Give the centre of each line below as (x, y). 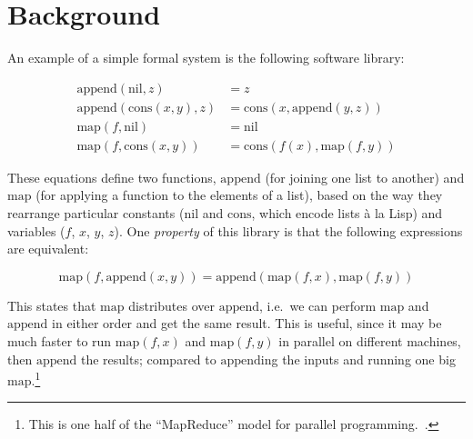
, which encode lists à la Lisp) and (347, 213)
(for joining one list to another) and (365, 177)
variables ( (36, 230)
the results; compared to (148, 359)
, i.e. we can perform (318, 305)
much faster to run (60, 341)
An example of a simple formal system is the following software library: (206, 58)
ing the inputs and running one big (358, 359)
